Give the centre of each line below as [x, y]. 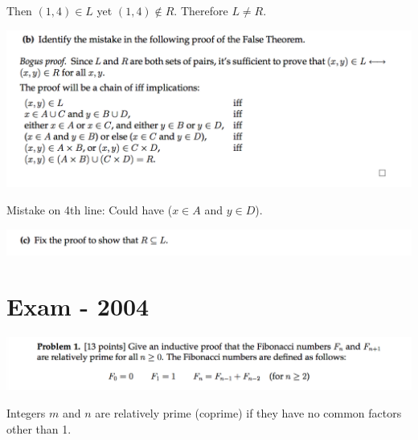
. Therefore [201, 10]
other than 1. [39, 428]
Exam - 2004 [78, 306]
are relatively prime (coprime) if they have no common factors [248, 412]
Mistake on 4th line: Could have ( [90, 210]
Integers [26, 412]
